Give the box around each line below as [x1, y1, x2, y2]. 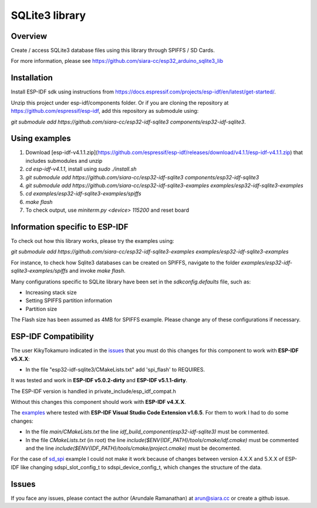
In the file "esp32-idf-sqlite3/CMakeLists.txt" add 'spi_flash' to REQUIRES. [25, 366, 205, 373]
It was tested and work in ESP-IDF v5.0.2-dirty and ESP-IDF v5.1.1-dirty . [11, 377, 188, 384]
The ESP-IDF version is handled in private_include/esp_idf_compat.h [11, 387, 176, 395]
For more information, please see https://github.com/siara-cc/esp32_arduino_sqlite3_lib [11, 58, 223, 65]
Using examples [11, 133, 71, 143]
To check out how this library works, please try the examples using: [11, 238, 174, 245]
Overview [11, 31, 48, 41]
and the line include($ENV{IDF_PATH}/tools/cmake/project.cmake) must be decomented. [25, 444, 241, 452]
